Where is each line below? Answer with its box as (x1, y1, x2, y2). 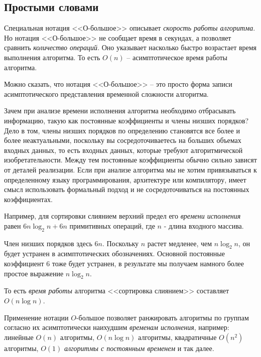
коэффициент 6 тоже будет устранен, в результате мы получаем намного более (4, 258, 244, 269)
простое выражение (4, 268, 64, 278)
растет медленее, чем (147, 238, 212, 248)
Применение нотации (4, 312, 69, 322)
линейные (4, 331, 34, 342)
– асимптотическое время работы (126, 52, 228, 62)
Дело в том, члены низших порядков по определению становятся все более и (4, 125, 240, 135)
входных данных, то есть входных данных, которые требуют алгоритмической (4, 144, 243, 155)
